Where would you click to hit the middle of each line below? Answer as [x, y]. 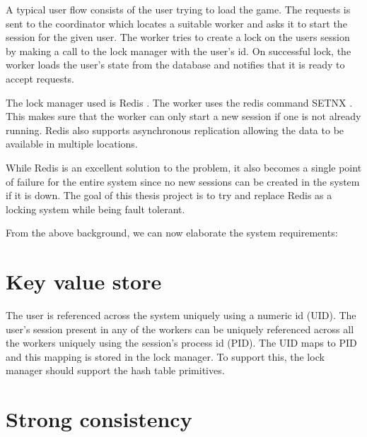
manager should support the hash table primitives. [115, 370]
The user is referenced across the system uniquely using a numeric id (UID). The [181, 315]
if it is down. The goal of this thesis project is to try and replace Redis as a [169, 195]
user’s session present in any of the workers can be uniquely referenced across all [180, 329]
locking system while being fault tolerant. [95, 209]
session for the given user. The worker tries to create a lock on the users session [178, 37]
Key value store [84, 281]
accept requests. [40, 78]
